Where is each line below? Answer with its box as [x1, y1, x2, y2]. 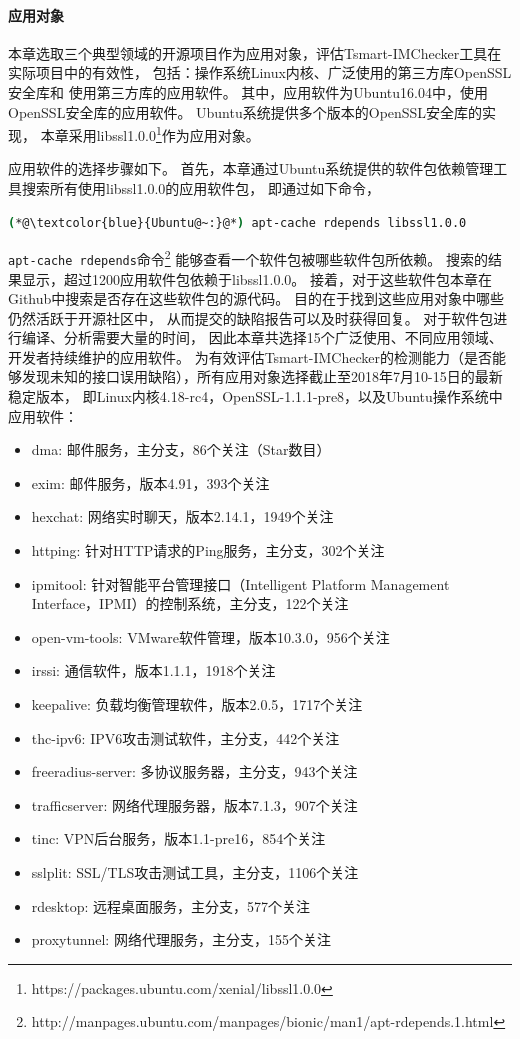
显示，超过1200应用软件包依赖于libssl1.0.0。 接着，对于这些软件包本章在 [21, 268, 492, 289]
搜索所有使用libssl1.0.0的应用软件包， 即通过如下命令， [21, 178, 380, 199]
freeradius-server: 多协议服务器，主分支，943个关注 [31, 761, 358, 782]
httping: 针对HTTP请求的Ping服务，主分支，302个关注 [31, 540, 385, 561]
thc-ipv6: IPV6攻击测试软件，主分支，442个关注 [31, 727, 340, 748]
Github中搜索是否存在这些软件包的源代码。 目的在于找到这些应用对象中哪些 [8, 288, 504, 309]
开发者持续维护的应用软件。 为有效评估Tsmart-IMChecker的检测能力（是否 [8, 346, 492, 367]
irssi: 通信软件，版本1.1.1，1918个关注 [31, 660, 276, 681]
